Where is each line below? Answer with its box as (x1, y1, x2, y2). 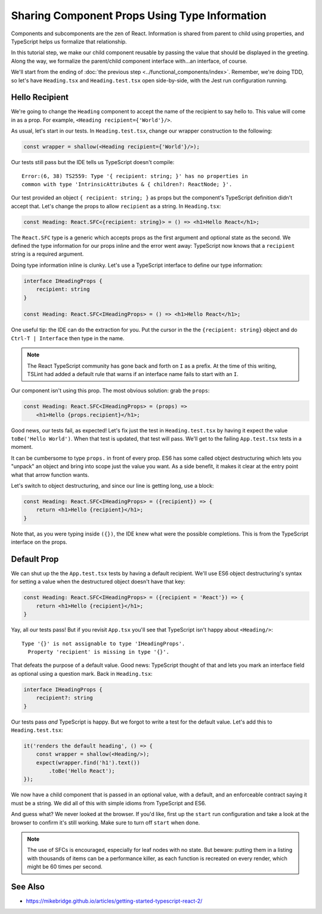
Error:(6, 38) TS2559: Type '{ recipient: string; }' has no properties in (21, 173, 248, 179)
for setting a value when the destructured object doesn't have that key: (11, 578, 185, 585)
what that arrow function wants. (11, 471, 89, 478)
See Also (11, 882, 45, 892)
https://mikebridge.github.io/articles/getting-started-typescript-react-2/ (26, 897, 203, 904)
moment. (11, 444, 33, 451)
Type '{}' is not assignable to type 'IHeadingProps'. (21, 640, 185, 647)
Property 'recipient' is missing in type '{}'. (27, 648, 170, 656)
